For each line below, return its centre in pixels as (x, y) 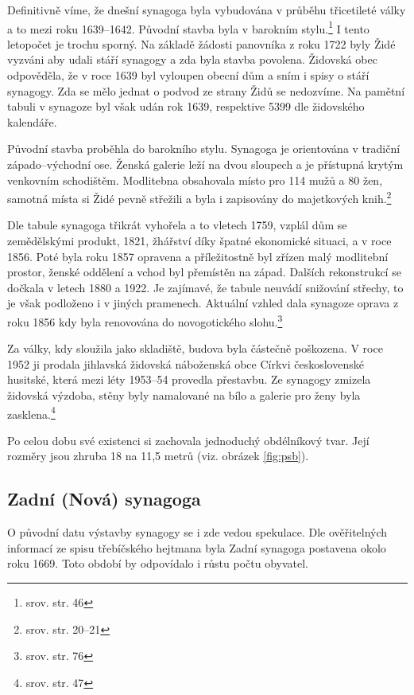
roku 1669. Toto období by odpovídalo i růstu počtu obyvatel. (158, 563)
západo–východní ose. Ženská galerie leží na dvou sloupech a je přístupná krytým (205, 164)
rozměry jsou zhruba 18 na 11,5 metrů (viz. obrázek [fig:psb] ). (158, 456)
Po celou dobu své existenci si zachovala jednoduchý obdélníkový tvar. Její (188, 440)
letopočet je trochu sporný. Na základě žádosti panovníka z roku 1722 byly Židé (201, 43)
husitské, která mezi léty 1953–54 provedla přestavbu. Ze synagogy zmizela (189, 379)
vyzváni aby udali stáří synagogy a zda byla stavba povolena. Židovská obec (192, 59)
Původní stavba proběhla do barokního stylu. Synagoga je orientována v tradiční (204, 148)
